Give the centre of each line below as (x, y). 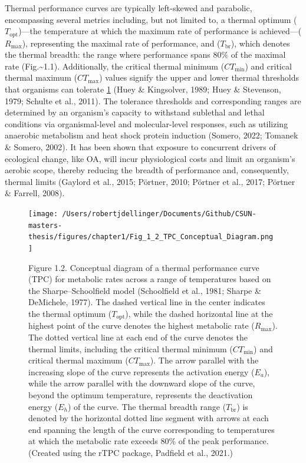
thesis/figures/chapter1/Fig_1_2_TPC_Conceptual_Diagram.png (151, 237)
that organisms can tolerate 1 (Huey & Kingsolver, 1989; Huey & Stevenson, (143, 89)
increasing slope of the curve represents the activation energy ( (142, 371)
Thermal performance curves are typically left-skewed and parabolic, (129, 8)
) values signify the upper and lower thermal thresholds (199, 77)
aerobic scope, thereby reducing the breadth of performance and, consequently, (147, 170)
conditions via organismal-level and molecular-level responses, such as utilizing (147, 123)
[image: (43, 214)
